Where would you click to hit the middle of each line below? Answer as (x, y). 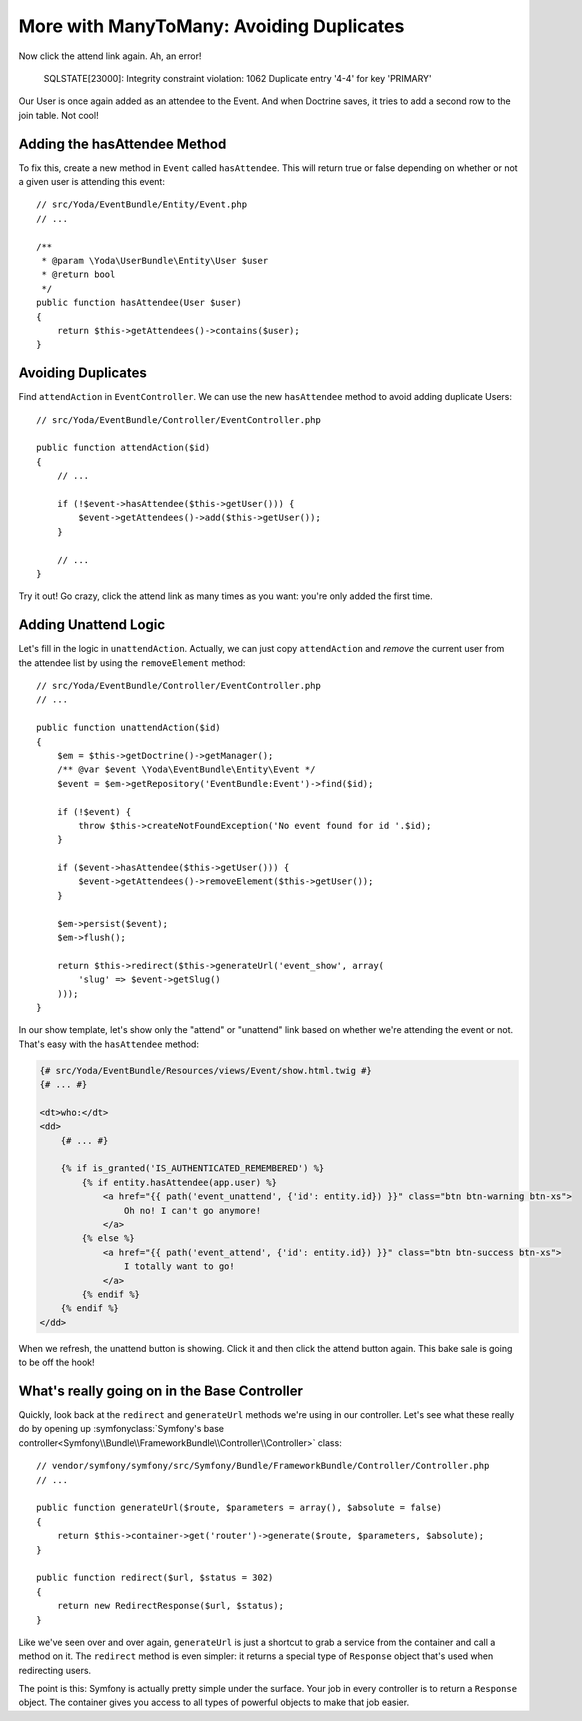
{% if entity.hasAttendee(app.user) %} (179, 1182)
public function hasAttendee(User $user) (139, 303)
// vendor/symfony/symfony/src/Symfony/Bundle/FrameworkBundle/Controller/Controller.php (263, 1466)
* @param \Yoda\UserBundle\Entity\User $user (155, 260)
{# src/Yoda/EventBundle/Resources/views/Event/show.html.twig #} (205, 1070)
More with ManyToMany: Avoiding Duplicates (211, 26)
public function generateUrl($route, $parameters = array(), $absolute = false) (239, 1508)
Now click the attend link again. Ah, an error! (110, 56)
